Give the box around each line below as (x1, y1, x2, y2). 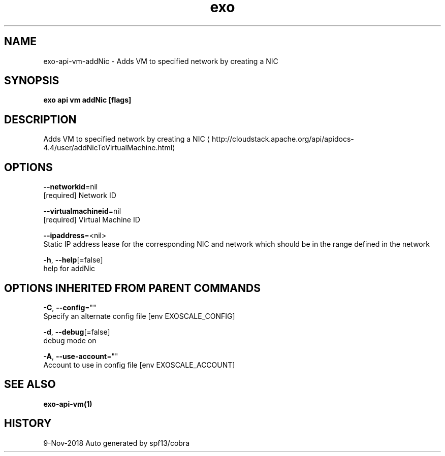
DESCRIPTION (4, 113, 77, 126)
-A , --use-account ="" (43, 351, 118, 361)
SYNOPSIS (4, 74, 59, 87)
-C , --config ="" (43, 303, 97, 312)
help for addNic (43, 264, 96, 273)
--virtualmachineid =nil (43, 207, 121, 216)
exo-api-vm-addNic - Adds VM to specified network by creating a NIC (43, 56, 278, 66)
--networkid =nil (43, 182, 98, 191)
